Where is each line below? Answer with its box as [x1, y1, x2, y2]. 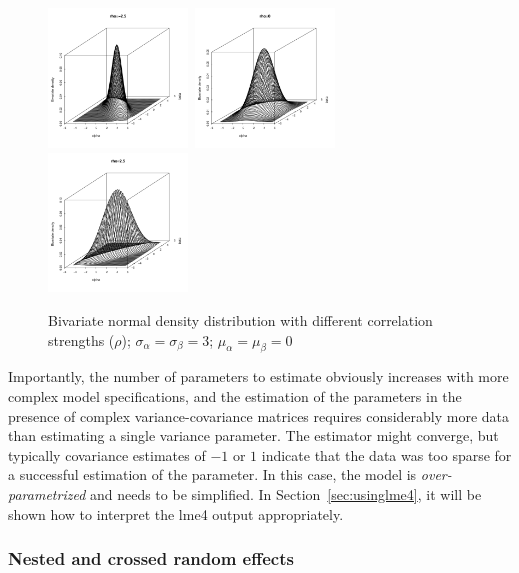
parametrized [8, 483, 86, 504]
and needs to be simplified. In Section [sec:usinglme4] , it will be [89, 483, 482, 504]
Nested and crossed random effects [8, 546, 294, 571]
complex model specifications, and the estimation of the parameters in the [8, 385, 462, 406]
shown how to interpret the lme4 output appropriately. [8, 503, 344, 524]
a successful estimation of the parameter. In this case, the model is [8, 464, 417, 485]
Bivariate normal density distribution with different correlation [48, 310, 433, 330]
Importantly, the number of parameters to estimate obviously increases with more [8, 366, 509, 387]
